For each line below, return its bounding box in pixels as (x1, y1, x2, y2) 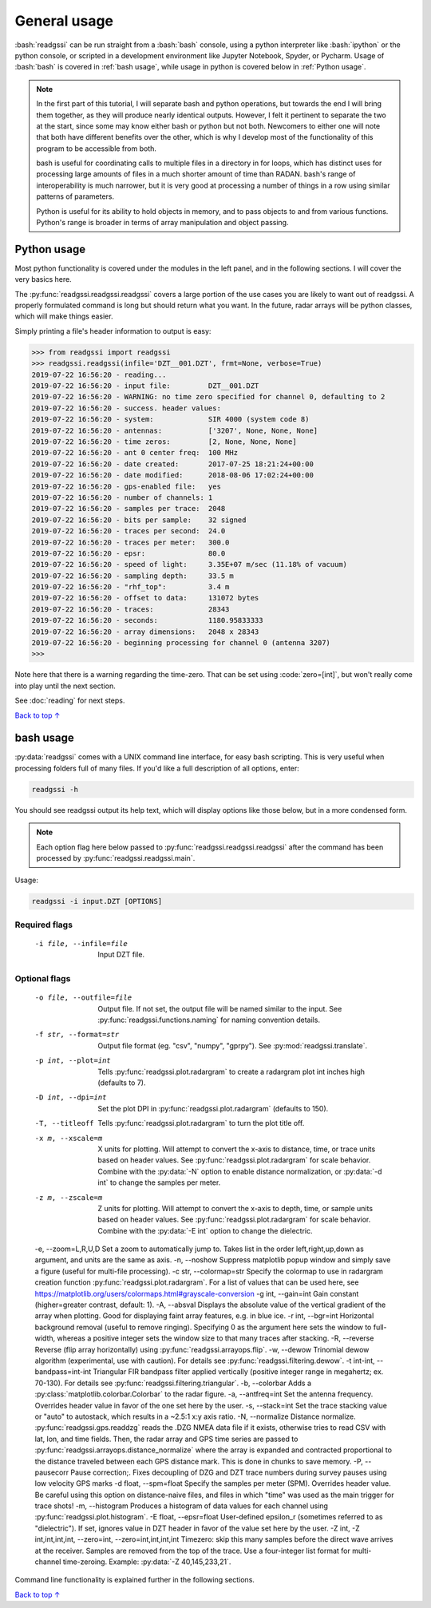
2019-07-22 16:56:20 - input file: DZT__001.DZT (31, 382, 259, 390)
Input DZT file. (97, 950, 145, 960)
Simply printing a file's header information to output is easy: (14, 326, 212, 335)
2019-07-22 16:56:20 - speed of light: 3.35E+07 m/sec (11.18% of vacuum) (31, 560, 347, 569)
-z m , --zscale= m (34, 1193, 103, 1202)
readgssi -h (31, 785, 79, 794)
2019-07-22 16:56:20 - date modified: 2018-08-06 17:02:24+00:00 (31, 471, 314, 480)
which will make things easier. (14, 311, 113, 321)
